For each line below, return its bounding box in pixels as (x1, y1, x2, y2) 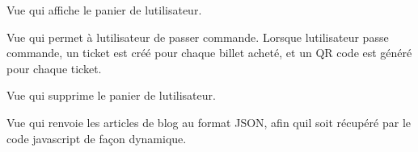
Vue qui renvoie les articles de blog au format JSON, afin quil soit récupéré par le (6, 113, 411, 130)
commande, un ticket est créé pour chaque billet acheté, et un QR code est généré (6, 44, 412, 61)
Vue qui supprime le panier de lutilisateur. (6, 87, 216, 104)
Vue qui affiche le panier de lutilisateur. (6, 2, 202, 18)
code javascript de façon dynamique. (6, 129, 187, 146)
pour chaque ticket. (6, 60, 102, 76)
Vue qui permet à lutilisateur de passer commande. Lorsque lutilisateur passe (6, 28, 389, 45)
